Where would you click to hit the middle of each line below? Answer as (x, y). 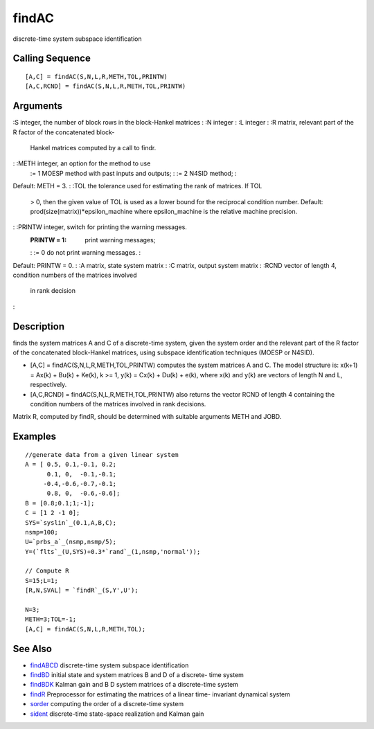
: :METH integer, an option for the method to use (82, 163)
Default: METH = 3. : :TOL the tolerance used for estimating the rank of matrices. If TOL (137, 186)
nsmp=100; (42, 532)
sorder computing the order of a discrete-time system (107, 704)
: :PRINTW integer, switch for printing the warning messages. (100, 227)
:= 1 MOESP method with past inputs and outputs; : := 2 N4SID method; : (133, 173)
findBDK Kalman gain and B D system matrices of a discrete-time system (134, 685)
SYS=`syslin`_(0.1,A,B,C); (71, 522)
